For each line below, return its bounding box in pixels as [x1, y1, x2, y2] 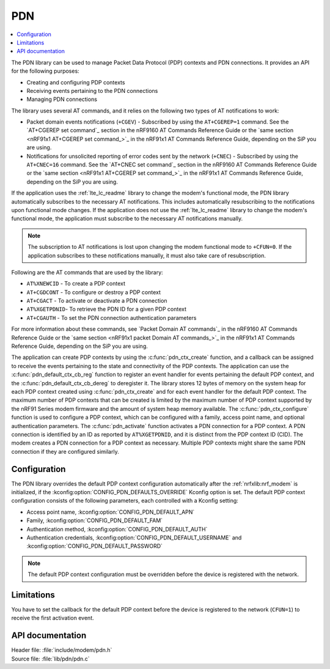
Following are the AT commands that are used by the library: [11, 268, 163, 276]
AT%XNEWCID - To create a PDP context [26, 280, 125, 287]
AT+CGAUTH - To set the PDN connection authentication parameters [26, 314, 197, 321]
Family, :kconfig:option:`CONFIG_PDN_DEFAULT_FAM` [26, 517, 163, 524]
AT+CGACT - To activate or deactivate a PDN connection [26, 297, 167, 305]
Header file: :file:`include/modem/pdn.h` [11, 646, 112, 654]
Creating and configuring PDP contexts [26, 78, 125, 86]
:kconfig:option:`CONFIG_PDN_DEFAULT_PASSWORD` [26, 542, 163, 550]
